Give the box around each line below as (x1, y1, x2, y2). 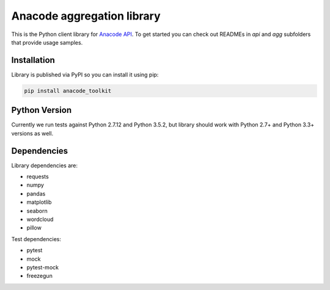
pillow (26, 224, 42, 231)
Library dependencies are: (11, 162, 78, 169)
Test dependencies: (11, 235, 61, 242)
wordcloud (26, 216, 54, 223)
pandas (26, 190, 46, 197)
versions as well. (11, 129, 54, 137)
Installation (11, 55, 55, 65)
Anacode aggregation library (11, 9, 161, 23)
